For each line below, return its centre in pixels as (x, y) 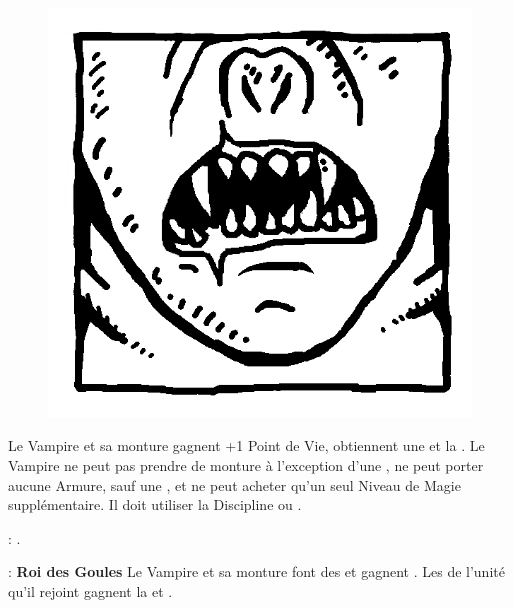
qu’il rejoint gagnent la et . (90, 591)
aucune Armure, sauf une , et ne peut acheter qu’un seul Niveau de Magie (234, 484)
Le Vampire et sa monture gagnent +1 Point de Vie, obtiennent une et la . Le (246, 445)
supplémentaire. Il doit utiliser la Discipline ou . (155, 504)
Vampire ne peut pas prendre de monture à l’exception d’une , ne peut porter (246, 465)
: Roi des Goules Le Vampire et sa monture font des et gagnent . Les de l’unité (256, 571)
